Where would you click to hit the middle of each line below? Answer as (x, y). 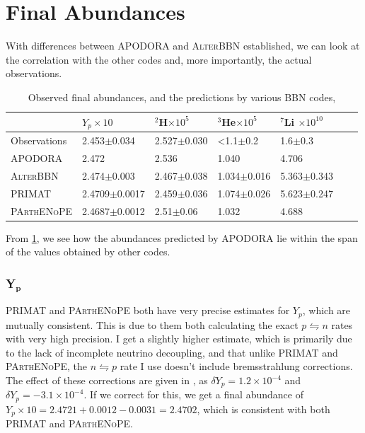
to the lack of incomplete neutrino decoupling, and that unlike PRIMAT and (172, 352)
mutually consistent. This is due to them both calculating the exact (152, 324)
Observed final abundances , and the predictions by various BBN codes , (182, 97)
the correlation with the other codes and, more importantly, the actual (159, 59)
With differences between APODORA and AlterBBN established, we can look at (183, 46)
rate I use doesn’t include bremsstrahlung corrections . (236, 366)
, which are (326, 310)
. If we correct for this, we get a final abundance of (193, 394)
